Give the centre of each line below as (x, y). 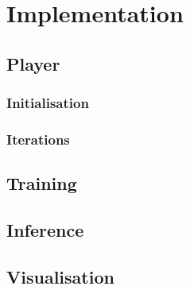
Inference (45, 230)
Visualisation (60, 276)
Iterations (38, 139)
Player (33, 63)
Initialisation (48, 103)
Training (42, 183)
